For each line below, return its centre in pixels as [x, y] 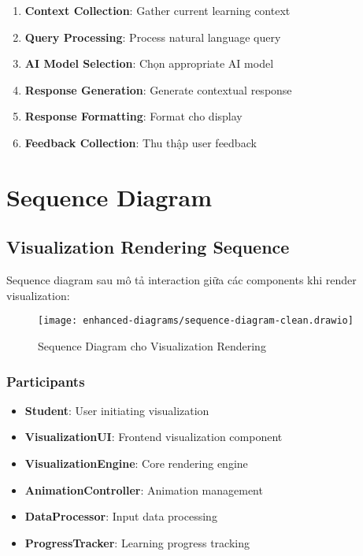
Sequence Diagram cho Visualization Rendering [152, 345]
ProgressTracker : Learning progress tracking [137, 542]
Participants [46, 381]
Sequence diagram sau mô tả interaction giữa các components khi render [181, 280]
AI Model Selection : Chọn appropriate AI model [149, 63]
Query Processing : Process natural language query [153, 37]
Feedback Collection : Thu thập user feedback [141, 142]
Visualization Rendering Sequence [148, 247]
